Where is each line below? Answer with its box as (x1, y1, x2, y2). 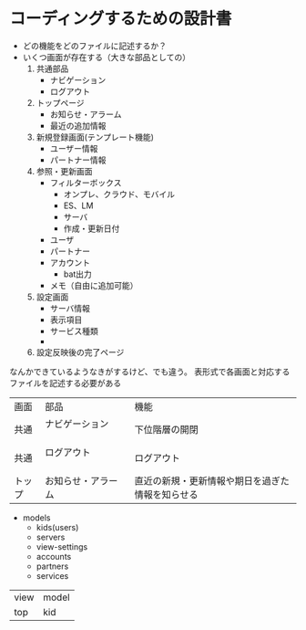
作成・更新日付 (63, 223, 120, 234)
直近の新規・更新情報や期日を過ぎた (134, 474, 290, 487)
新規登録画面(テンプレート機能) (36, 131, 155, 142)
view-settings (36, 541, 88, 552)
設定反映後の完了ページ (36, 346, 125, 357)
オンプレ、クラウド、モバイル (63, 188, 176, 199)
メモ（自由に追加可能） (49, 279, 138, 290)
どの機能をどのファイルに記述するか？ (22, 40, 167, 51)
